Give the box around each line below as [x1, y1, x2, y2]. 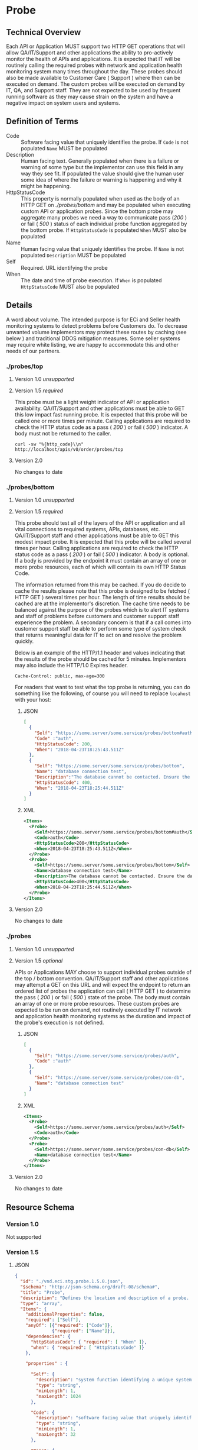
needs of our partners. [6, 347, 61, 354]
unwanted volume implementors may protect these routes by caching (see [6, 328, 187, 335]
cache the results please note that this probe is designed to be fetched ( [14, 587, 190, 595]
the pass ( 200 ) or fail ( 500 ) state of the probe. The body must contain [14, 993, 190, 1000]
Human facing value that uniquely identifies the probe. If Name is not [21, 245, 184, 252]
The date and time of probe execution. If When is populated [21, 276, 162, 284]
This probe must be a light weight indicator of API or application [14, 398, 170, 405]
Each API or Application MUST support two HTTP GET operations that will [6, 43, 186, 50]
